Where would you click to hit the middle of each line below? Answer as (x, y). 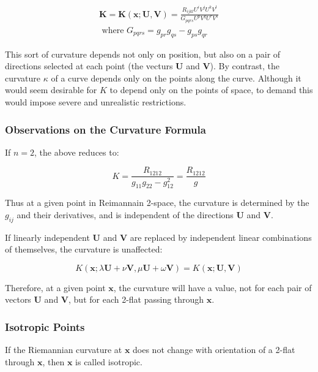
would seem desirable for (51, 90)
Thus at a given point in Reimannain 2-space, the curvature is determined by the (157, 203)
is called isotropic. (109, 361)
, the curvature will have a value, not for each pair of (213, 287)
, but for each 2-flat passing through (136, 299)
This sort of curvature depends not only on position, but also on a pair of (143, 54)
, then (54, 361)
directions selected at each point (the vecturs (89, 66)
